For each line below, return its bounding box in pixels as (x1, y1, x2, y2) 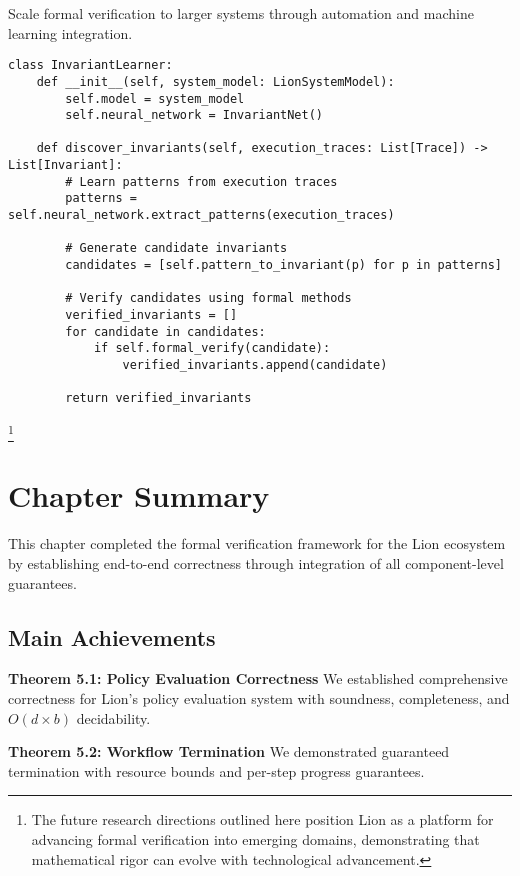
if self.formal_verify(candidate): (93, 341, 331, 356)
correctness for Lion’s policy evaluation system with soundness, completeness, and (8, 688, 510, 708)
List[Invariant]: (8, 158, 123, 173)
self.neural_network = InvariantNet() (65, 108, 323, 123)
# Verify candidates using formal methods (65, 291, 352, 306)
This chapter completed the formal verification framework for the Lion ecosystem (8, 533, 506, 554)
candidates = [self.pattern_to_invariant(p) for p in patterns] (65, 258, 502, 273)
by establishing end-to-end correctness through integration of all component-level (8, 553, 504, 574)
